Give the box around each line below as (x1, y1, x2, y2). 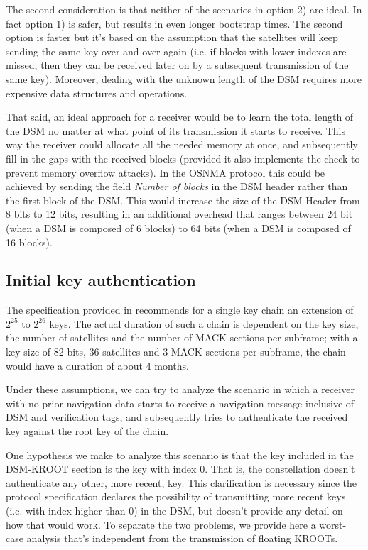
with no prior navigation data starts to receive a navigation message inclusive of (6, 395, 355, 410)
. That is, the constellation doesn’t (205, 461, 355, 476)
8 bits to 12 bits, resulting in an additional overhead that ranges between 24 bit (6, 207, 353, 221)
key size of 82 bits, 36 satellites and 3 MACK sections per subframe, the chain (6, 344, 346, 359)
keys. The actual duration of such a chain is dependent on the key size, (49, 316, 359, 331)
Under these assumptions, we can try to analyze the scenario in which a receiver (6, 382, 355, 397)
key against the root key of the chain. (6, 424, 169, 439)
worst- (319, 517, 347, 532)
